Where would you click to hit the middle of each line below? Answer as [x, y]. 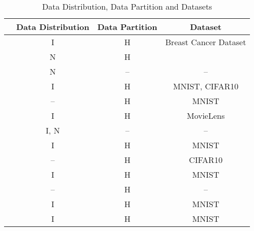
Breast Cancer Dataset [206, 42]
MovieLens [206, 115]
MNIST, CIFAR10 [206, 86]
